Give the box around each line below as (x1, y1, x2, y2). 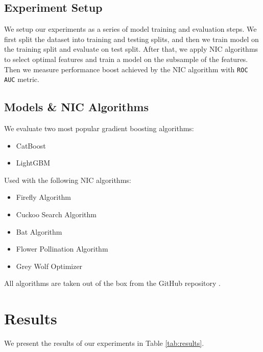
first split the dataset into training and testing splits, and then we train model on (4, 33, 259, 44)
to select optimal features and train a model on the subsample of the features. (4, 53, 248, 64)
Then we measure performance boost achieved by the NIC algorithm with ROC (4, 64, 248, 74)
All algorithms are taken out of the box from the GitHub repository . (4, 278, 221, 288)
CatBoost (16, 140, 46, 151)
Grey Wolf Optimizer (16, 260, 83, 271)
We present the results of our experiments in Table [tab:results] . (4, 338, 204, 348)
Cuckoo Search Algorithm (16, 209, 97, 220)
